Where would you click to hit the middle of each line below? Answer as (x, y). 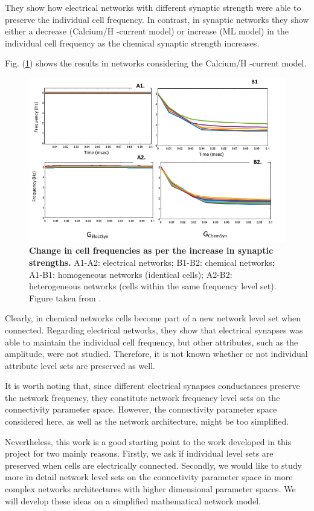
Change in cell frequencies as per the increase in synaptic (151, 250)
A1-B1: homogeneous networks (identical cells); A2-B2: (131, 274)
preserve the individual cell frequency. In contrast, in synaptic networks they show (157, 19)
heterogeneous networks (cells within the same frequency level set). (153, 286)
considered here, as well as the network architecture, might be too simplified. (147, 421)
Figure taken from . (65, 297)
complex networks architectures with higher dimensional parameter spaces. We (150, 489)
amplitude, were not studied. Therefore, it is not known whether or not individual (156, 354)
